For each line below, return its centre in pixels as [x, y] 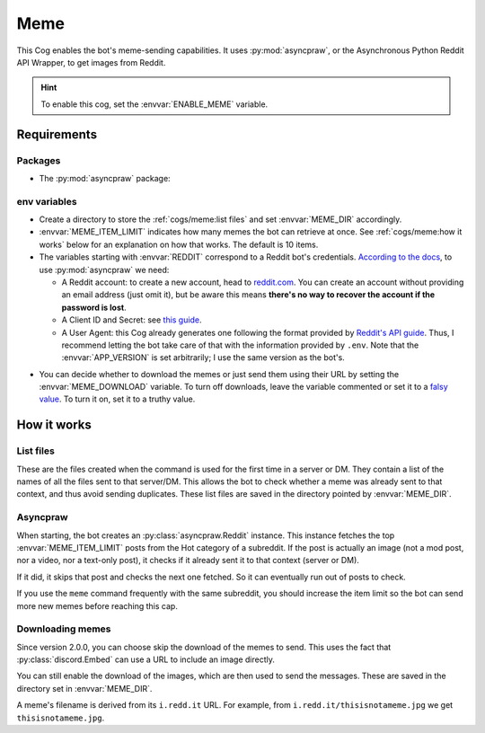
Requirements [57, 134]
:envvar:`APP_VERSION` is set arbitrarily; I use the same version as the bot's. [203, 358]
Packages [39, 160]
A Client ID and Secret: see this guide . [132, 320]
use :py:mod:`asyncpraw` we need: [104, 269]
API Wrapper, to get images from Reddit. [91, 62]
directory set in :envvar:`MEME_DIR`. [84, 688]
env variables [47, 201]
